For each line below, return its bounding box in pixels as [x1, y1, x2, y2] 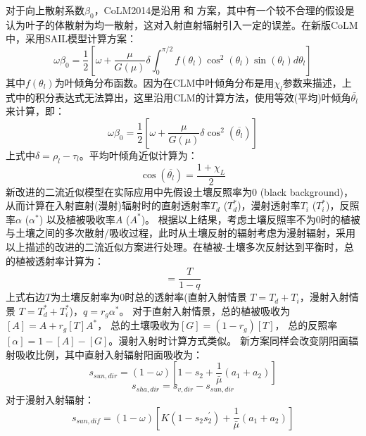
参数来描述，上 [282, 75, 352, 89]
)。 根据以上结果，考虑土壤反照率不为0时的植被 [141, 211, 360, 226]
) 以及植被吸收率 [39, 211, 115, 226]
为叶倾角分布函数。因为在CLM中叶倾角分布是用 [54, 75, 274, 89]
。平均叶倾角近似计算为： [79, 147, 198, 162]
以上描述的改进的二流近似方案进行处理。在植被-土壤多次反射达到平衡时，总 [6, 239, 354, 254]
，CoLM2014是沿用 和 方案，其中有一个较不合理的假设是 [94, 3, 355, 17]
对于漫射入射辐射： [6, 392, 94, 406]
